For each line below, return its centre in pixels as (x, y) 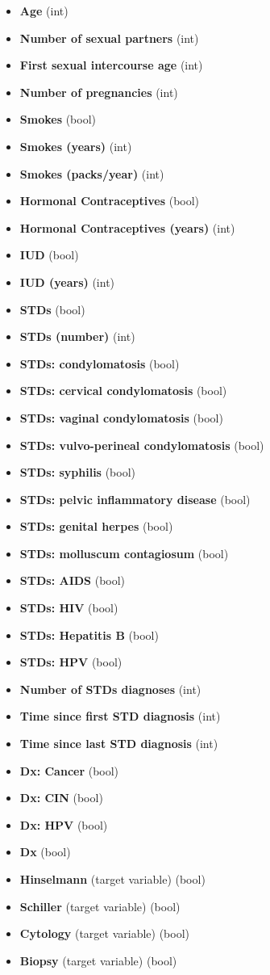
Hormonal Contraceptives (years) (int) (127, 227)
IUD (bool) (49, 255)
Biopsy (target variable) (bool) (98, 960)
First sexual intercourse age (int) (111, 65)
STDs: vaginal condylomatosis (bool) (121, 417)
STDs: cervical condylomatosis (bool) (123, 391)
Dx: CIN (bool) (61, 798)
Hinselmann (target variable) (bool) (112, 879)
